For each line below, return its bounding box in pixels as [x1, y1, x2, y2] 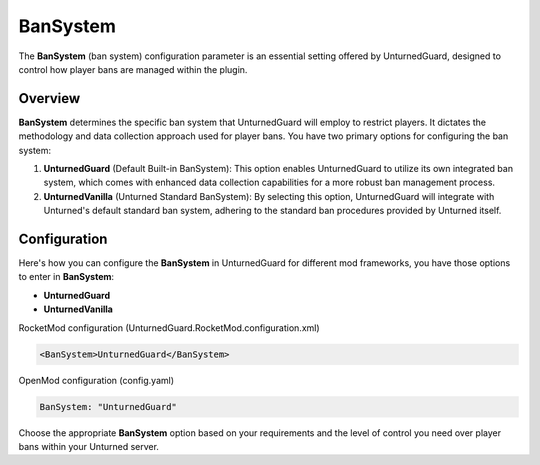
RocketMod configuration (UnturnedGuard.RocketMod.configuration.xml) [18, 321, 320, 334]
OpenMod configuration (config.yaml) [18, 374, 175, 386]
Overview [18, 90, 81, 107]
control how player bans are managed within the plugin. [18, 63, 248, 75]
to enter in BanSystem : [18, 271, 115, 283]
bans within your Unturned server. [18, 440, 160, 452]
